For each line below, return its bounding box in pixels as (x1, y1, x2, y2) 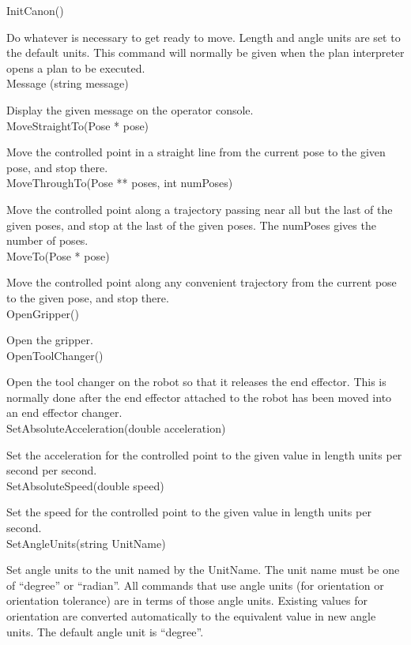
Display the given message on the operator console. (6, 101, 254, 118)
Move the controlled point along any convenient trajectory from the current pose (6, 274, 397, 291)
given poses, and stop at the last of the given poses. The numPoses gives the (6, 216, 376, 233)
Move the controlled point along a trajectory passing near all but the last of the (6, 201, 393, 217)
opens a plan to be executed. (6, 59, 145, 76)
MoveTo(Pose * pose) (6, 247, 110, 264)
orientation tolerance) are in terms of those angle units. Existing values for (6, 592, 368, 609)
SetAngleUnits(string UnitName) (6, 534, 166, 551)
